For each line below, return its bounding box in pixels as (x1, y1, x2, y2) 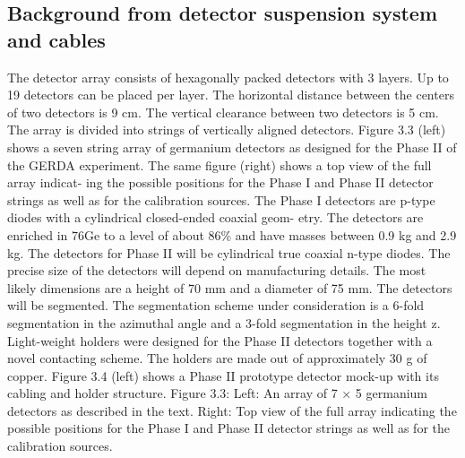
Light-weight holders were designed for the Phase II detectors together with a (7, 331, 433, 350)
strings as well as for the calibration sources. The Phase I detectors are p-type (7, 190, 435, 209)
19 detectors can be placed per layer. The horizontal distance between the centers (7, 85, 454, 104)
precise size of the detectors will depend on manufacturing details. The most (7, 261, 426, 280)
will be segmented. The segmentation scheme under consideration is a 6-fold (7, 296, 425, 315)
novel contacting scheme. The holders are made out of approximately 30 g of (7, 349, 427, 367)
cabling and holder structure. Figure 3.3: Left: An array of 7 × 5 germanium (7, 384, 427, 402)
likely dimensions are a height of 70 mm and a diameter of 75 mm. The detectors (7, 278, 452, 297)
